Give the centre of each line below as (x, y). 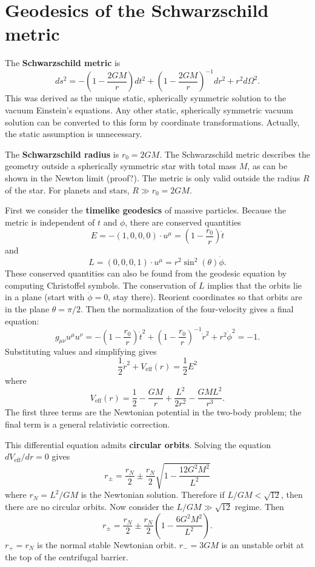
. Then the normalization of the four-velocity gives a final (187, 308)
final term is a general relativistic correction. (88, 424)
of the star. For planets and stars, (67, 190)
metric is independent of (50, 222)
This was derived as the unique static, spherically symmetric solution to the (146, 98)
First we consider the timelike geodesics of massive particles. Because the (146, 210)
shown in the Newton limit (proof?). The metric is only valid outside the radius (153, 177)
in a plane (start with (45, 297)
